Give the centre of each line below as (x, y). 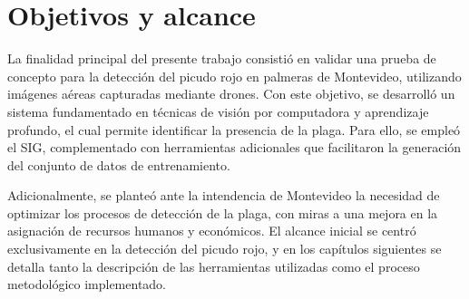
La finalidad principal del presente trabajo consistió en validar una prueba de (222, 58)
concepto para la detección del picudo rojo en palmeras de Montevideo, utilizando (234, 76)
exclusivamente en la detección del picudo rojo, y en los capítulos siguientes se (225, 249)
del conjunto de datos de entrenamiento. (119, 164)
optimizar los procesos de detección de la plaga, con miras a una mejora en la (223, 212)
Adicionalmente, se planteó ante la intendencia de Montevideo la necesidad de (224, 195)
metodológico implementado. (87, 284)
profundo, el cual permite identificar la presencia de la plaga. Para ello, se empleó (234, 129)
